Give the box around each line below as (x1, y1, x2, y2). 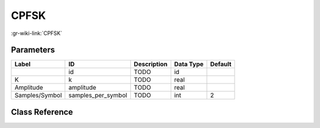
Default (210, 60, 232, 68)
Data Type (174, 60, 204, 68)
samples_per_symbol (68, 91, 127, 100)
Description (133, 60, 168, 68)
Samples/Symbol (14, 91, 62, 100)
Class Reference (11, 107, 73, 117)
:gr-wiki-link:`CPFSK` (11, 30, 62, 37)
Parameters (11, 45, 55, 55)
